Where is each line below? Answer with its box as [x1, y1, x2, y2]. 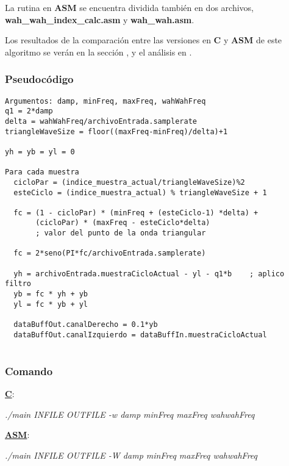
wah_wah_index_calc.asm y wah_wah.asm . [5, 13, 194, 26]
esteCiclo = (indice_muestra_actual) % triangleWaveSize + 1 [13, 188, 267, 197]
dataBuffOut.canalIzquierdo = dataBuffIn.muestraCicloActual [13, 330, 267, 339]
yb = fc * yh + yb [13, 290, 88, 299]
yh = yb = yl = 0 [5, 147, 75, 156]
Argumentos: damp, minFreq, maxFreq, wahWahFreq [5, 96, 206, 106]
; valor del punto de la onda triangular [35, 229, 206, 238]
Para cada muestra [5, 168, 79, 177]
